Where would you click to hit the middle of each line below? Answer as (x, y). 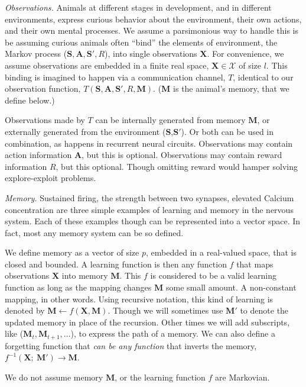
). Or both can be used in (227, 131)
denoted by (25, 310)
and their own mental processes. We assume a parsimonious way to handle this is (152, 30)
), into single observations (151, 54)
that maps (255, 264)
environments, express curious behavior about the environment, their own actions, (153, 19)
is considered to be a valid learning (213, 275)
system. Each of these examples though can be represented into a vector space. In (153, 221)
